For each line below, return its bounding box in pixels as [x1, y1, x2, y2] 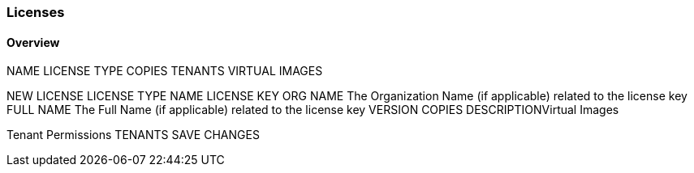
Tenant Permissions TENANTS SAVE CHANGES [6, 128, 260, 142]
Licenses [6, 4, 65, 20]
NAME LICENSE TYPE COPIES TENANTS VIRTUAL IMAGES [6, 64, 323, 78]
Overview [6, 35, 60, 49]
